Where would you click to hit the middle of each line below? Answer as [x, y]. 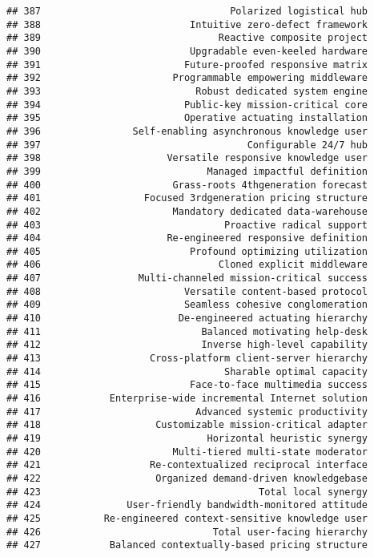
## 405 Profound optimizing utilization [187, 251]
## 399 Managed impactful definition [187, 171]
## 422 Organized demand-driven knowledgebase [187, 478]
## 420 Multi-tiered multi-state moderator [187, 452]
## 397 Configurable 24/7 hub [187, 145]
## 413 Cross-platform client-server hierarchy [187, 359]
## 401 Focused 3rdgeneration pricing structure [187, 198]
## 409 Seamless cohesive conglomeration [187, 305]
